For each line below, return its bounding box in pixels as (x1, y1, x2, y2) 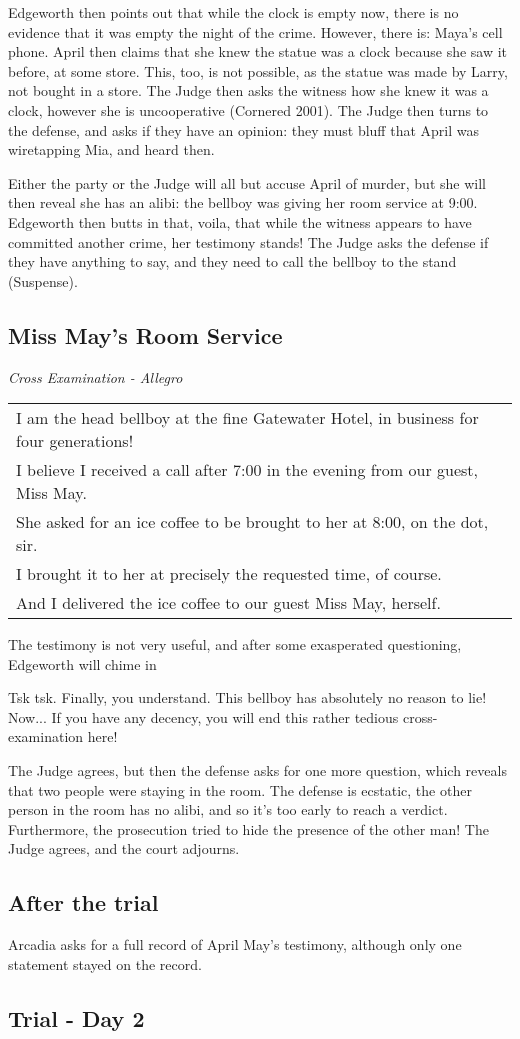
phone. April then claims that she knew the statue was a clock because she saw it (8, 41, 508, 62)
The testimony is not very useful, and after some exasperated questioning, (8, 634, 462, 655)
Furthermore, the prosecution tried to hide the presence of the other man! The (8, 818, 489, 839)
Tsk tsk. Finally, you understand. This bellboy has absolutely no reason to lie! (8, 687, 487, 708)
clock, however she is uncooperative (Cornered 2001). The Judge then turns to (8, 99, 489, 120)
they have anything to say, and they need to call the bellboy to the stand (8, 251, 457, 272)
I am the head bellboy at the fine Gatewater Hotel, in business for (16, 406, 479, 430)
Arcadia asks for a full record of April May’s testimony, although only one (8, 934, 462, 955)
